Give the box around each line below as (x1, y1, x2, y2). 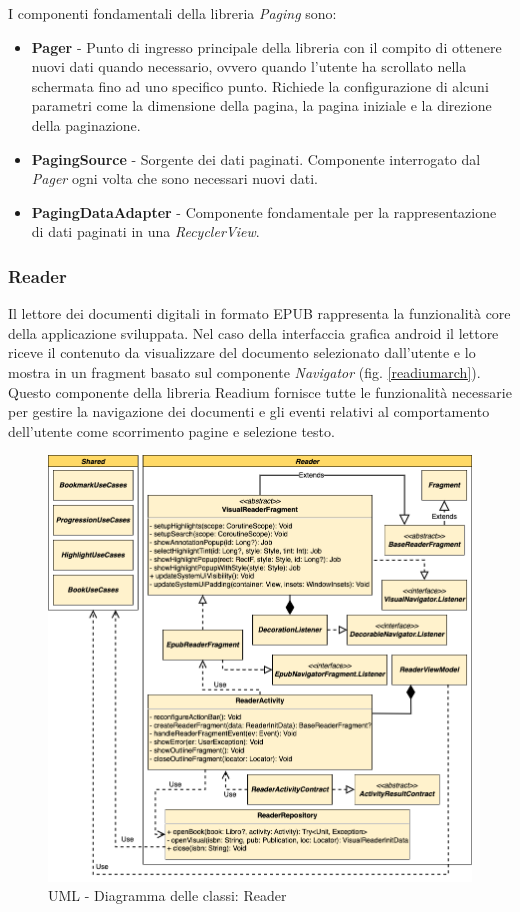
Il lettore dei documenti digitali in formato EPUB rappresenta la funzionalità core (8, 303, 511, 324)
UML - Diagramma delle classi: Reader (48, 885, 287, 906)
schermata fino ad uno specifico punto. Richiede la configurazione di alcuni (31, 75, 489, 96)
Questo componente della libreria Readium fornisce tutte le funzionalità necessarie (8, 381, 512, 402)
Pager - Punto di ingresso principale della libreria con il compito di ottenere (31, 36, 502, 57)
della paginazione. (31, 114, 141, 135)
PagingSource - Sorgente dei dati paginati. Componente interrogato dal (31, 148, 481, 169)
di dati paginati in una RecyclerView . (31, 221, 260, 242)
